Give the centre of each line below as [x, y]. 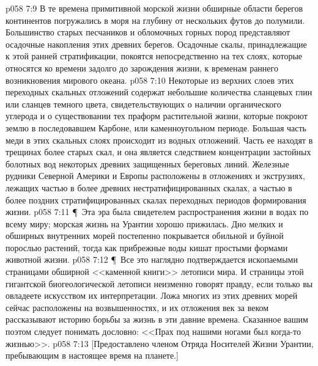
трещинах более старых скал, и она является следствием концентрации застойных [158, 152]
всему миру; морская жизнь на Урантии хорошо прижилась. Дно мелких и [144, 223]
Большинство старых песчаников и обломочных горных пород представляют [148, 32]
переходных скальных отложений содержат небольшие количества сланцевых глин [159, 92]
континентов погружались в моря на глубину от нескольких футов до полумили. [155, 20]
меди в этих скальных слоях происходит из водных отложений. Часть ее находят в [159, 140]
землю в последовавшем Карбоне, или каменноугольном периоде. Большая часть [156, 127]
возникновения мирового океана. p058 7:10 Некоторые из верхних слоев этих [150, 80]
